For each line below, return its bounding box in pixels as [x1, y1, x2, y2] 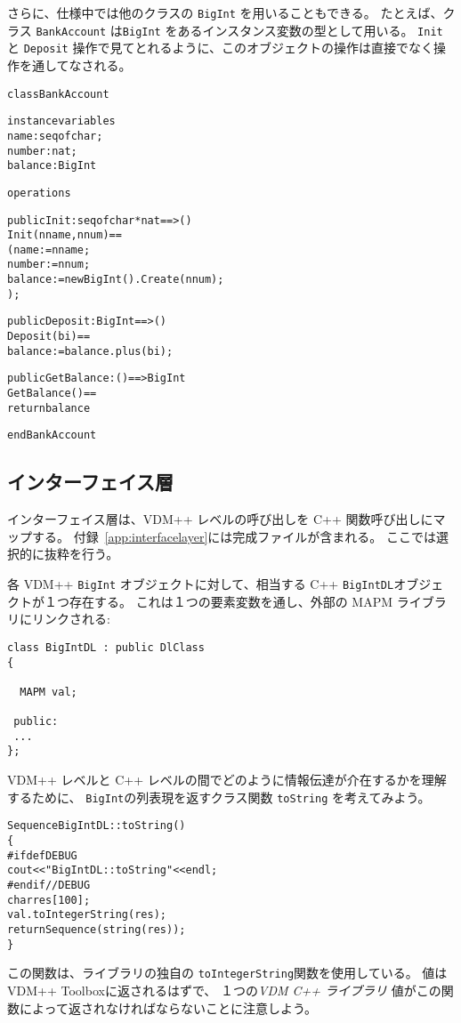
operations [7, 186, 71, 199]
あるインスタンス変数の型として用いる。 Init [177, 20, 443, 39]
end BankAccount [7, 429, 97, 442]
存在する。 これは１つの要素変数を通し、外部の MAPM [69, 592, 393, 610]
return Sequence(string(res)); [7, 922, 186, 936]
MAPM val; [20, 685, 77, 698]
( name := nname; [7, 243, 91, 256]
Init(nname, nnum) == [7, 229, 122, 242]
